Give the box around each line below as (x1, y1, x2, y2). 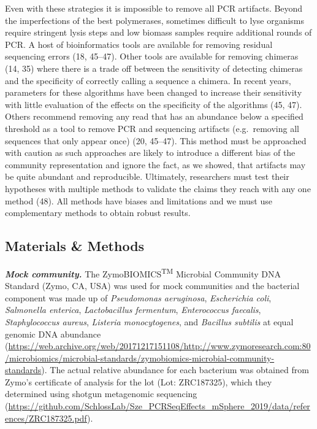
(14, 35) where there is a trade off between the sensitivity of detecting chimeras (5, 61, 303, 74)
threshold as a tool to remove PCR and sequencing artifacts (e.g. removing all (5, 122, 299, 134)
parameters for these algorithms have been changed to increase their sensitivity (5, 86, 302, 99)
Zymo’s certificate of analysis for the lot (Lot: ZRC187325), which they (5, 375, 272, 388)
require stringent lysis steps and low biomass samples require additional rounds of (5, 26, 312, 39)
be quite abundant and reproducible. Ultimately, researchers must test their (5, 170, 289, 183)
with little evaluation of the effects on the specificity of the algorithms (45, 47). (5, 98, 302, 110)
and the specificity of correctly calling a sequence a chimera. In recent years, (5, 74, 291, 87)
